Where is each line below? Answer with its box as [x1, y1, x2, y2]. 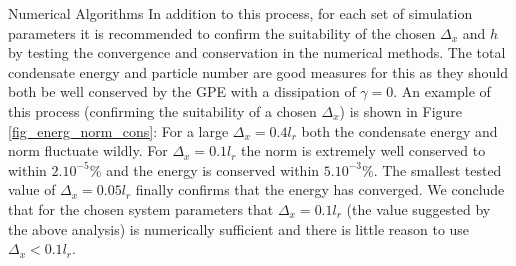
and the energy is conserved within [106, 159, 320, 180]
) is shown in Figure [339, 100, 463, 121]
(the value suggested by [346, 198, 491, 219]
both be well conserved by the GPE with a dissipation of [8, 81, 356, 102]
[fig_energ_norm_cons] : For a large [8, 120, 229, 141]
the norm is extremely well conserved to [241, 140, 486, 161]
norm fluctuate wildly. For [8, 140, 168, 161]
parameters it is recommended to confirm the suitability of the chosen [8, 22, 436, 43]
